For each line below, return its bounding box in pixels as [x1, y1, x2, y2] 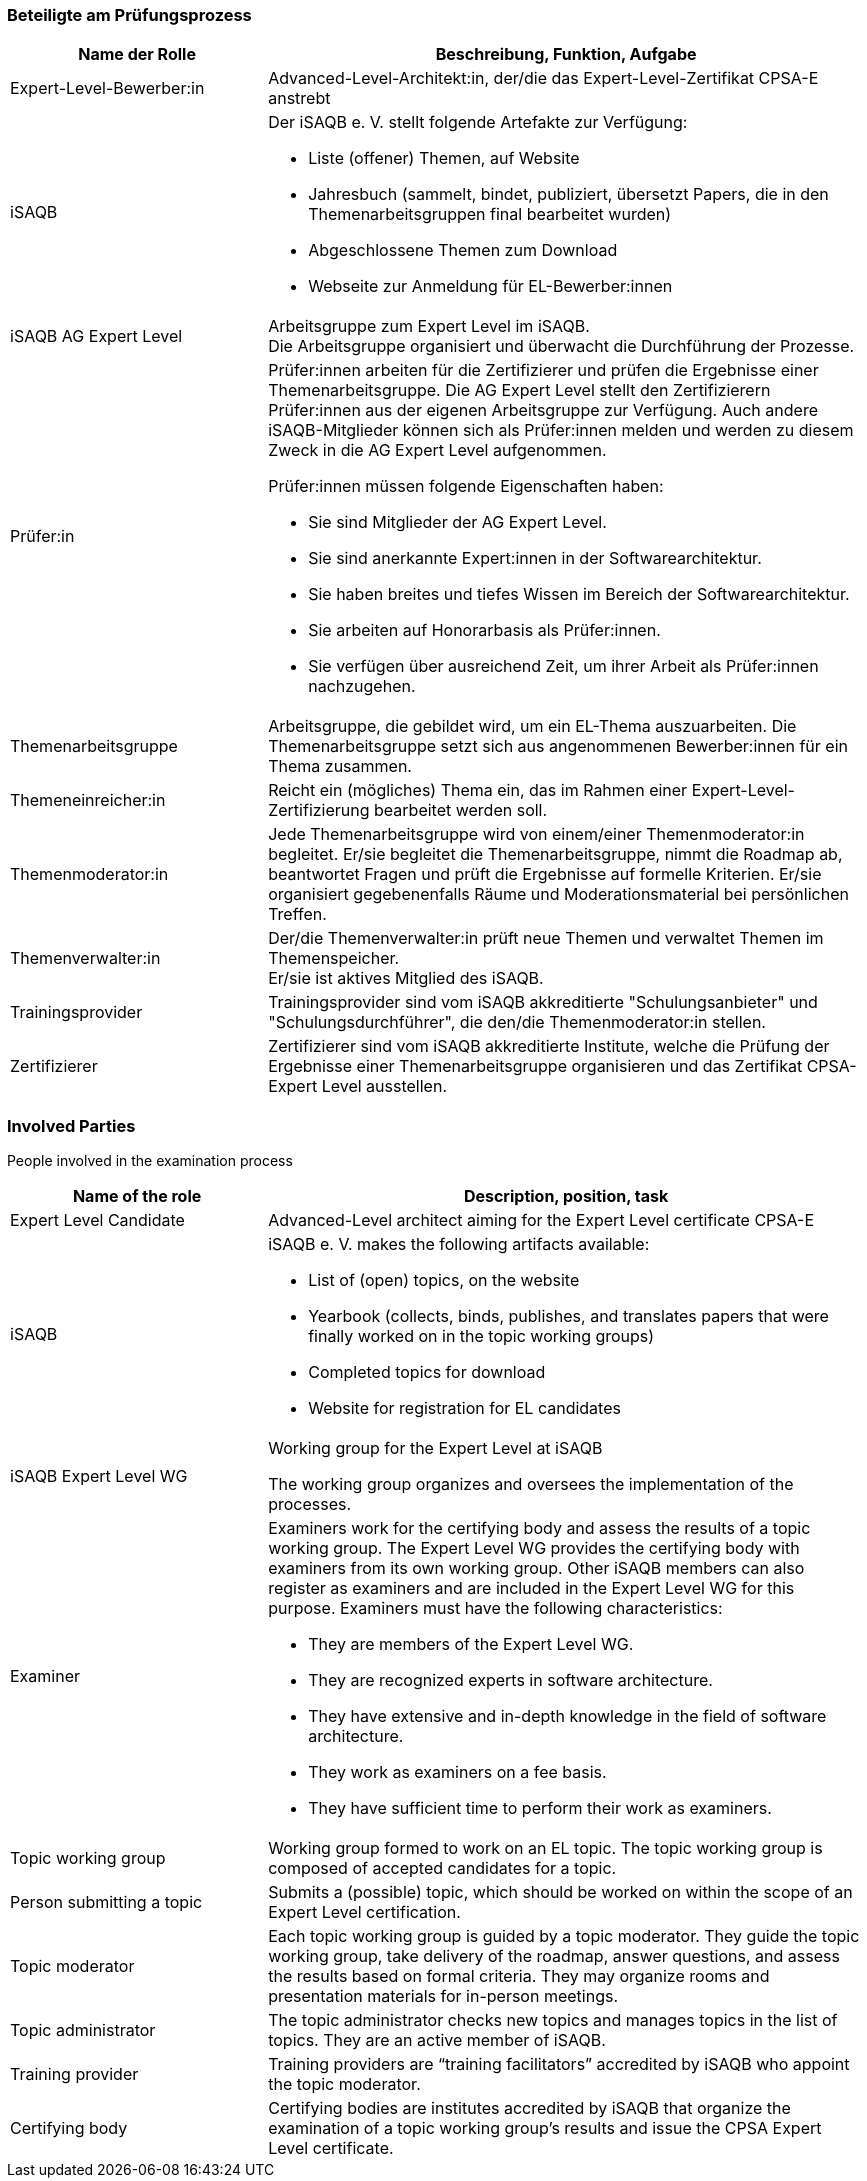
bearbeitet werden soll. [374, 800, 548, 821]
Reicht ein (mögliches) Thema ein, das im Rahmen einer [268, 780, 688, 801]
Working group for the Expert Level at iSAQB [268, 1438, 603, 1459]
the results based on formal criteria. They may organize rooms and [268, 1966, 770, 1987]
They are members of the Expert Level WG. [308, 1634, 634, 1655]
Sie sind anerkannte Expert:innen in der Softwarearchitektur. [308, 548, 762, 569]
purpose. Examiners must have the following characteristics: [268, 1598, 723, 1619]
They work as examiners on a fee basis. [308, 1762, 607, 1783]
